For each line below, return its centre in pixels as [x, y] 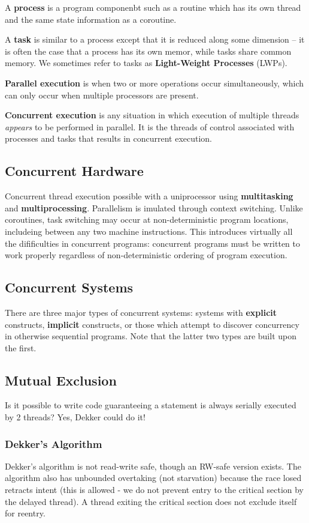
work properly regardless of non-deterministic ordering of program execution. [146, 255]
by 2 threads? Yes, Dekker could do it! [75, 417]
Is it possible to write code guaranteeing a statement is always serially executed [151, 405]
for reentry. [25, 513]
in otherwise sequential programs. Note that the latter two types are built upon [151, 336]
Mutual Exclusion [61, 380]
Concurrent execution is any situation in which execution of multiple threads [152, 115]
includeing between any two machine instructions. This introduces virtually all [149, 231]
